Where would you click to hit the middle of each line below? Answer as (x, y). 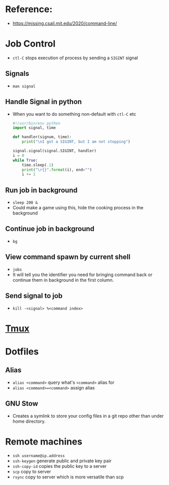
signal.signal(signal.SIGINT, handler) (54, 151)
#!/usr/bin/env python (36, 123)
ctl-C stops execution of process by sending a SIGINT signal (75, 58)
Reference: (29, 9)
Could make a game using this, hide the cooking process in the (78, 208)
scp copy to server (32, 472)
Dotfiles (22, 351)
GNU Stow (22, 404)
